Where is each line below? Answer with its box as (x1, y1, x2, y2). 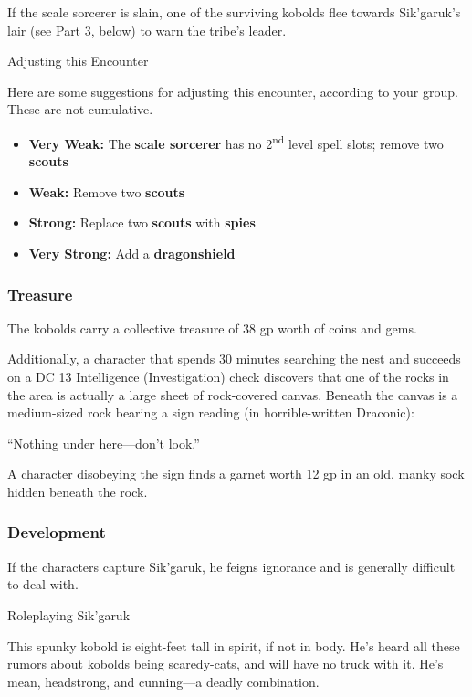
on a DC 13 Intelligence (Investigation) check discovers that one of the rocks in (7, 367, 449, 385)
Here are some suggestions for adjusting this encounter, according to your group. (7, 81, 458, 100)
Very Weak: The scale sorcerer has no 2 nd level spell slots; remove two (28, 131, 444, 153)
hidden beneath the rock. (7, 481, 148, 501)
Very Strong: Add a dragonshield (28, 244, 236, 262)
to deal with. (7, 575, 79, 594)
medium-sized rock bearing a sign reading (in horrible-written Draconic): (7, 403, 414, 422)
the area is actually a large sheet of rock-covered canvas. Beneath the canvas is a (7, 385, 458, 404)
